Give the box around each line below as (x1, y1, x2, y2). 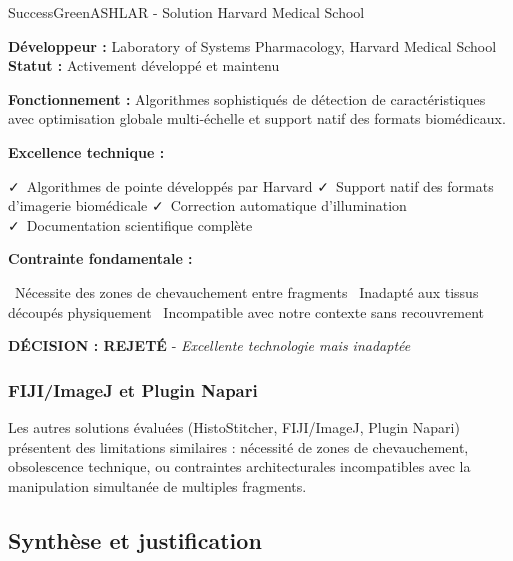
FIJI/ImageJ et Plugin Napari (8, 377, 258, 402)
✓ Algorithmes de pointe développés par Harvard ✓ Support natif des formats (8, 175, 494, 196)
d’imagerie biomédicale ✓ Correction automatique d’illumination (8, 195, 407, 216)
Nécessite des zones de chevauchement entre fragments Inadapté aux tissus (14, 281, 479, 302)
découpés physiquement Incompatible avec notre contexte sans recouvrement (8, 301, 484, 322)
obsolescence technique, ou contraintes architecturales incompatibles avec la (8, 456, 471, 477)
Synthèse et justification (8, 524, 262, 555)
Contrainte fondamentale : (8, 248, 193, 269)
